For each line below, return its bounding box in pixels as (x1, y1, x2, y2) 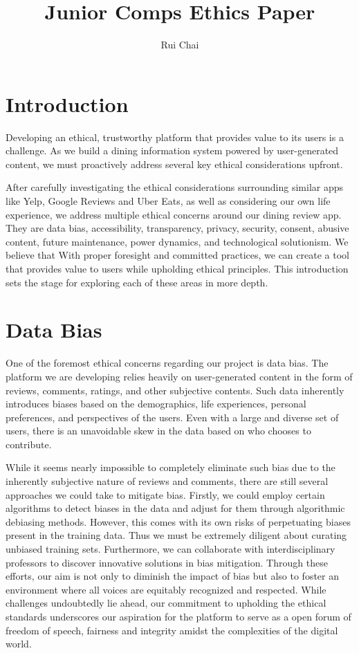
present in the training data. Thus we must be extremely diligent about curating (6, 528, 347, 542)
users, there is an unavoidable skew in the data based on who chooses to (6, 423, 311, 438)
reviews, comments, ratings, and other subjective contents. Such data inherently (6, 383, 344, 397)
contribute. (6, 436, 52, 451)
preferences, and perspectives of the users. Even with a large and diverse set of (6, 410, 339, 424)
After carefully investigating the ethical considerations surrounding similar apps (6, 180, 344, 194)
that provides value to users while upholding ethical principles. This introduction (6, 261, 349, 275)
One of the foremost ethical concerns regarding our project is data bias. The (6, 356, 329, 370)
